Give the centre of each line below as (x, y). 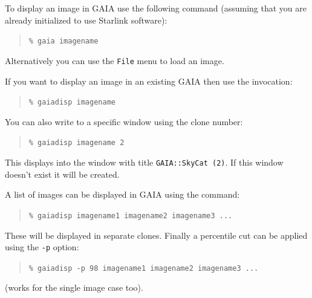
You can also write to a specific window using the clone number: (124, 121)
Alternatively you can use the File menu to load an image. (115, 60)
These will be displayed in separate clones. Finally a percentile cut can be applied (156, 235)
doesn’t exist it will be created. (62, 174)
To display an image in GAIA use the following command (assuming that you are (156, 8)
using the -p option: (42, 247)
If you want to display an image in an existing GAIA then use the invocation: (149, 81)
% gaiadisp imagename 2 (76, 143)
